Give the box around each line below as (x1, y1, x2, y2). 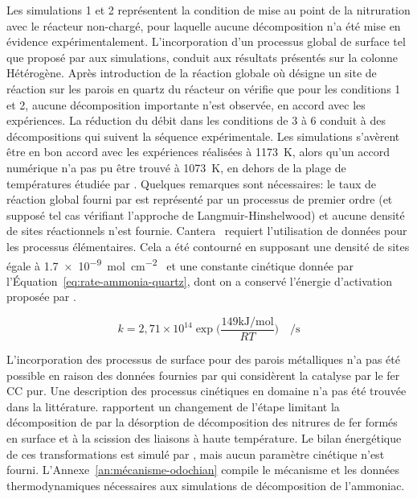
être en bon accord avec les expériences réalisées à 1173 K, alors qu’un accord (6, 143, 390, 160)
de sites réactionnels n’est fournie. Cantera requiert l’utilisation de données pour (6, 222, 407, 239)
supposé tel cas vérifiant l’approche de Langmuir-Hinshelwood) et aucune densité (6, 206, 405, 223)
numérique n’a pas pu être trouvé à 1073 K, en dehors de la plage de (6, 159, 346, 175)
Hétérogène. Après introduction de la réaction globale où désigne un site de (6, 64, 377, 81)
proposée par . (6, 288, 76, 305)
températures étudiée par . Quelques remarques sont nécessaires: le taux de (6, 175, 376, 192)
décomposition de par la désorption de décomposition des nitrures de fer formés (6, 414, 398, 431)
